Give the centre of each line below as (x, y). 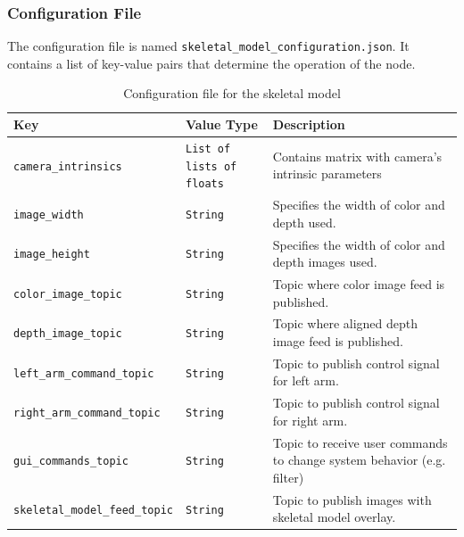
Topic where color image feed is (359, 284)
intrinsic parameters (327, 173)
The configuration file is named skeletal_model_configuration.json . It (208, 46)
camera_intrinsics (68, 166)
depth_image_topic (68, 334)
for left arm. (306, 380)
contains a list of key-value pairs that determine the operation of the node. (211, 63)
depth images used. (325, 262)
